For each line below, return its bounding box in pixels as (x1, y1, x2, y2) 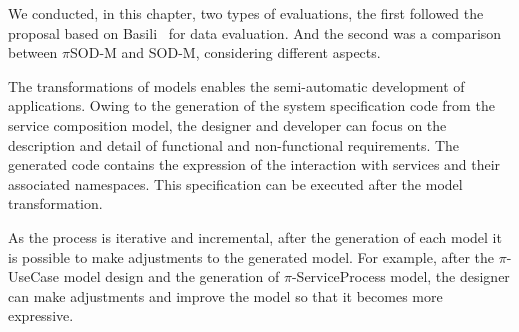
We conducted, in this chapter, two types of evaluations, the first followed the (8, 3, 484, 23)
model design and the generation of (63, 266, 280, 287)
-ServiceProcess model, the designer (291, 266, 510, 287)
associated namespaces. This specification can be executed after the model (8, 173, 463, 194)
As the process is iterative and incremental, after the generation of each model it (8, 226, 502, 247)
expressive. (8, 305, 74, 326)
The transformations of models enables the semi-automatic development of (8, 75, 465, 96)
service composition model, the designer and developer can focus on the (8, 114, 447, 135)
